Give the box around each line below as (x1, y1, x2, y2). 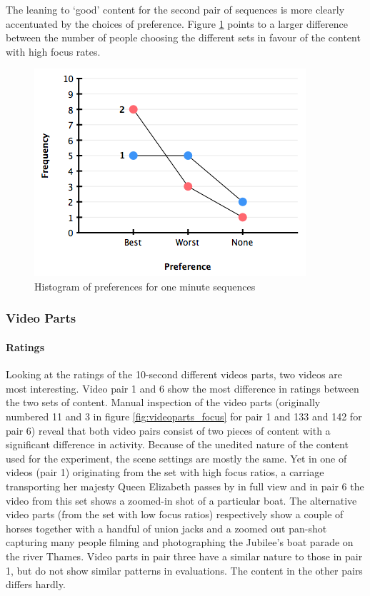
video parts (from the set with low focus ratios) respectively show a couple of (6, 507, 344, 522)
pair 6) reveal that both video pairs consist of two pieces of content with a (6, 423, 331, 438)
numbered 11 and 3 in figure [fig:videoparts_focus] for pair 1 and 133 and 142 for (6, 408, 362, 423)
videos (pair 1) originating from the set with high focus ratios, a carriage (6, 465, 324, 480)
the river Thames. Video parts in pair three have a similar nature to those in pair (6, 548, 363, 563)
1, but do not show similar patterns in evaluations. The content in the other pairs (6, 562, 363, 577)
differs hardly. (6, 577, 66, 592)
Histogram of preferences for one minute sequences (34, 278, 256, 293)
